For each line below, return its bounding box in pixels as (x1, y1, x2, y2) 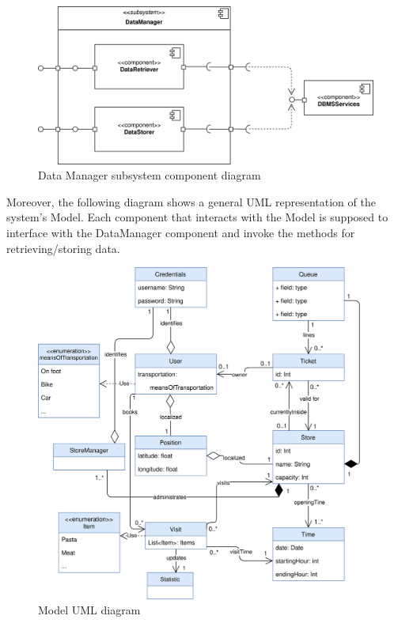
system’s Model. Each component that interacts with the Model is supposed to (6, 209, 388, 225)
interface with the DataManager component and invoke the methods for (6, 224, 355, 240)
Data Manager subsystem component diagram (38, 167, 261, 183)
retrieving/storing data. (6, 240, 120, 256)
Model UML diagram (38, 602, 141, 618)
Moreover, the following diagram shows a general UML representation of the (6, 193, 376, 210)
